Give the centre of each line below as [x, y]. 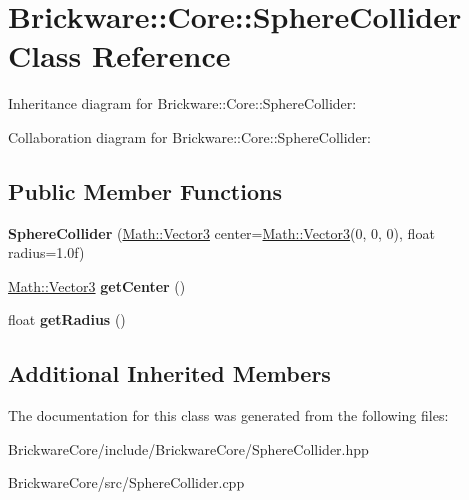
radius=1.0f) [46, 252]
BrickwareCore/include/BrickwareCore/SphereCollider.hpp [188, 448]
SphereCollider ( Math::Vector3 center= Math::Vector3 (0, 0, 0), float [221, 232]
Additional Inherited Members [169, 373]
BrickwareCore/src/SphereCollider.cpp [126, 482]
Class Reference [119, 55]
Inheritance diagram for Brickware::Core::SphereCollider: [182, 103]
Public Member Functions [145, 190]
